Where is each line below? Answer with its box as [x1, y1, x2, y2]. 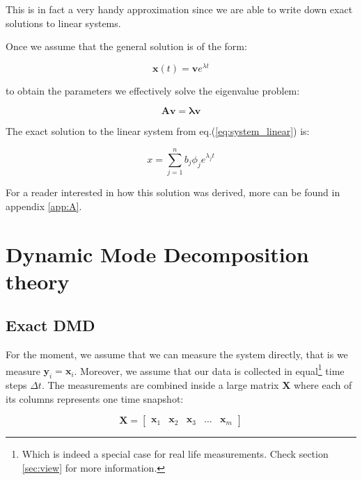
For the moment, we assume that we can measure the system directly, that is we [6, 347, 348, 362]
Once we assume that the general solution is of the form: [6, 39, 247, 54]
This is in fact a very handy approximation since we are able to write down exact [6, 2, 353, 16]
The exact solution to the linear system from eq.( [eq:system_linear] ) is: [6, 124, 310, 138]
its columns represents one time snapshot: [6, 391, 184, 406]
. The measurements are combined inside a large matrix [41, 378, 279, 392]
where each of [293, 378, 352, 392]
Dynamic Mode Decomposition [6, 239, 309, 268]
